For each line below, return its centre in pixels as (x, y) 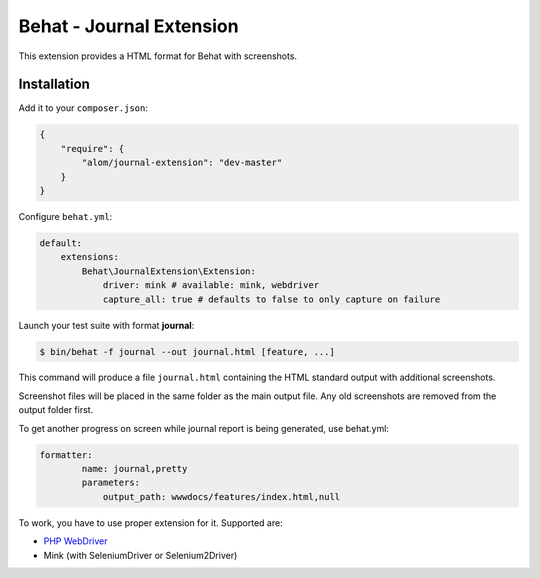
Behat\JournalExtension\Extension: (169, 271)
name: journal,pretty (134, 469)
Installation (54, 84)
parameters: (110, 483)
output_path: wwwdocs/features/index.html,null (221, 496)
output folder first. (56, 410)
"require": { (92, 148)
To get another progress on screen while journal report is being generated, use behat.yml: (204, 428)
